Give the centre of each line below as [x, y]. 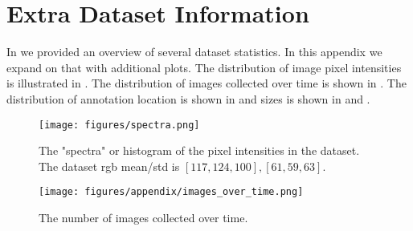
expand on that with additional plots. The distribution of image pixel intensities [204, 67]
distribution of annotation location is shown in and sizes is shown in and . [188, 98]
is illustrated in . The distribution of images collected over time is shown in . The [206, 83]
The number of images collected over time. [143, 217]
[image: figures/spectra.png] [119, 125]
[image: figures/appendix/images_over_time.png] [171, 192]
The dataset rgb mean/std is [109, 166]
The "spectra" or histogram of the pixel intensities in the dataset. [199, 150]
